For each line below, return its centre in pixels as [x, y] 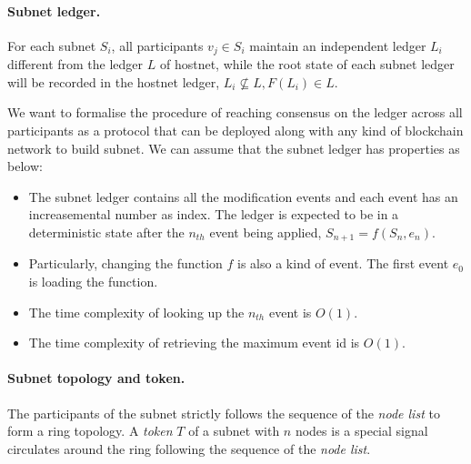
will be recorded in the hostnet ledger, [114, 81]
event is [290, 312]
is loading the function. [93, 282]
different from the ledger [75, 64]
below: [25, 166]
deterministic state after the [106, 232]
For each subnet [52, 45]
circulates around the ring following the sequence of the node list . [189, 448]
